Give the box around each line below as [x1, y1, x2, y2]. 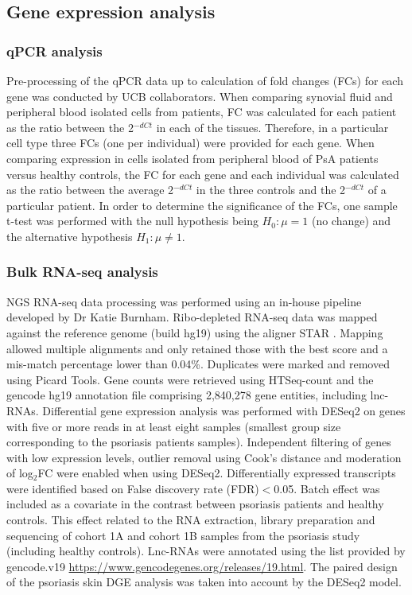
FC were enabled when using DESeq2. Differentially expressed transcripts [37, 465, 396, 481]
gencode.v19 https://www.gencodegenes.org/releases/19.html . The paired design [6, 558, 398, 574]
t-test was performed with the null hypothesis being [6, 212, 258, 229]
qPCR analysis [6, 41, 103, 60]
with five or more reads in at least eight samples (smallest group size [6, 418, 341, 434]
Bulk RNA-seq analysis [6, 262, 158, 282]
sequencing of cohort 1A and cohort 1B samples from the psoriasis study [6, 527, 360, 543]
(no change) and [311, 212, 391, 229]
